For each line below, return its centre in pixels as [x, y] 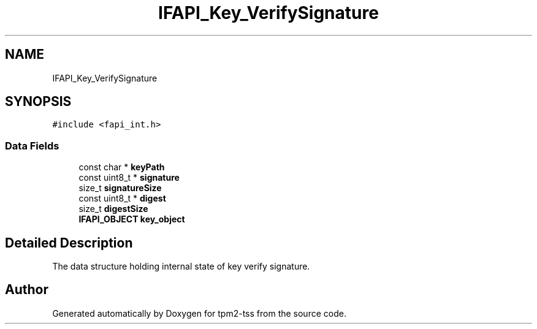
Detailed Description [69, 243]
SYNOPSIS [38, 102]
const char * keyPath [122, 167]
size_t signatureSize [120, 188]
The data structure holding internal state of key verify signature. [181, 267]
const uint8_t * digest [122, 199]
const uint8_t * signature [129, 178]
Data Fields [32, 146]
